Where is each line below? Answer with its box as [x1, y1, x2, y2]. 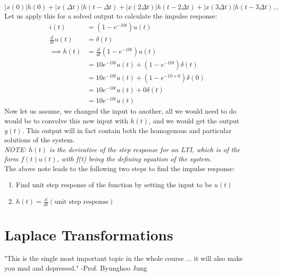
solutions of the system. [4, 135, 75, 145]
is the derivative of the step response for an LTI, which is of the [49, 144, 240, 154]
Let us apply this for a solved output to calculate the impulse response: [4, 11, 217, 20]
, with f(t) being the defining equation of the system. [56, 154, 212, 164]
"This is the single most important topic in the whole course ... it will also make [4, 253, 243, 263]
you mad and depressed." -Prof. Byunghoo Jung [4, 262, 148, 273]
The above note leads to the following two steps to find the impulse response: [4, 163, 235, 173]
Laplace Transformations [4, 225, 173, 245]
